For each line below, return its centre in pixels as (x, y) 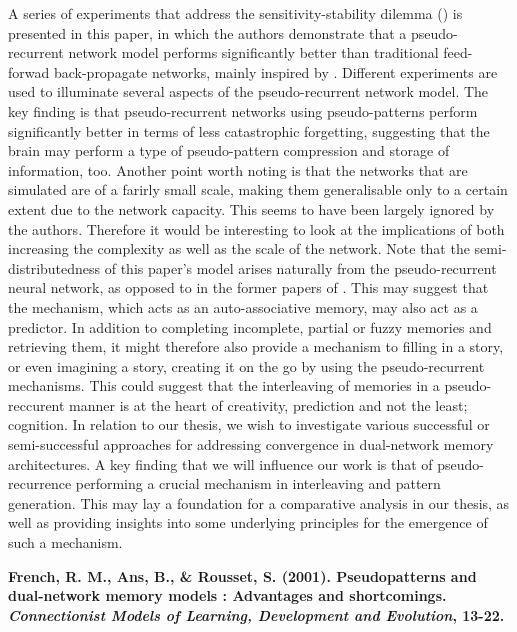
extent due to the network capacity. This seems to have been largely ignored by (251, 208)
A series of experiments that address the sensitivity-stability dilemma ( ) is (235, 13)
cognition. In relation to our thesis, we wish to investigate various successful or (249, 424)
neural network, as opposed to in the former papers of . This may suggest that (248, 287)
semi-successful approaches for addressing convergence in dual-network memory (251, 444)
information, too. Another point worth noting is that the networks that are (238, 169)
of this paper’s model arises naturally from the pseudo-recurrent (300, 267)
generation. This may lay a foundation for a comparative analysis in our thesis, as (259, 502)
